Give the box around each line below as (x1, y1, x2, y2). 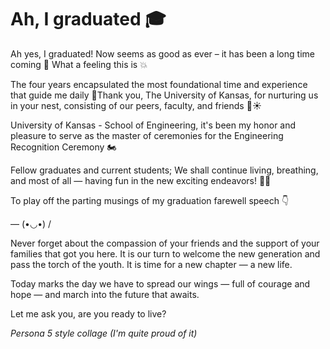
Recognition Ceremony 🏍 (10, 141, 117, 153)
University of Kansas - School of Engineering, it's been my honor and (10, 119, 297, 131)
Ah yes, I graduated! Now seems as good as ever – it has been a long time (10, 47, 315, 60)
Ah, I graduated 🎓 (10, 8, 167, 31)
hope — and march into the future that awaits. (10, 288, 200, 300)
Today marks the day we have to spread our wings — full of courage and (10, 277, 311, 290)
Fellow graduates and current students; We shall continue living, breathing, (10, 164, 319, 176)
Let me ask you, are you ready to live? (10, 307, 167, 320)
